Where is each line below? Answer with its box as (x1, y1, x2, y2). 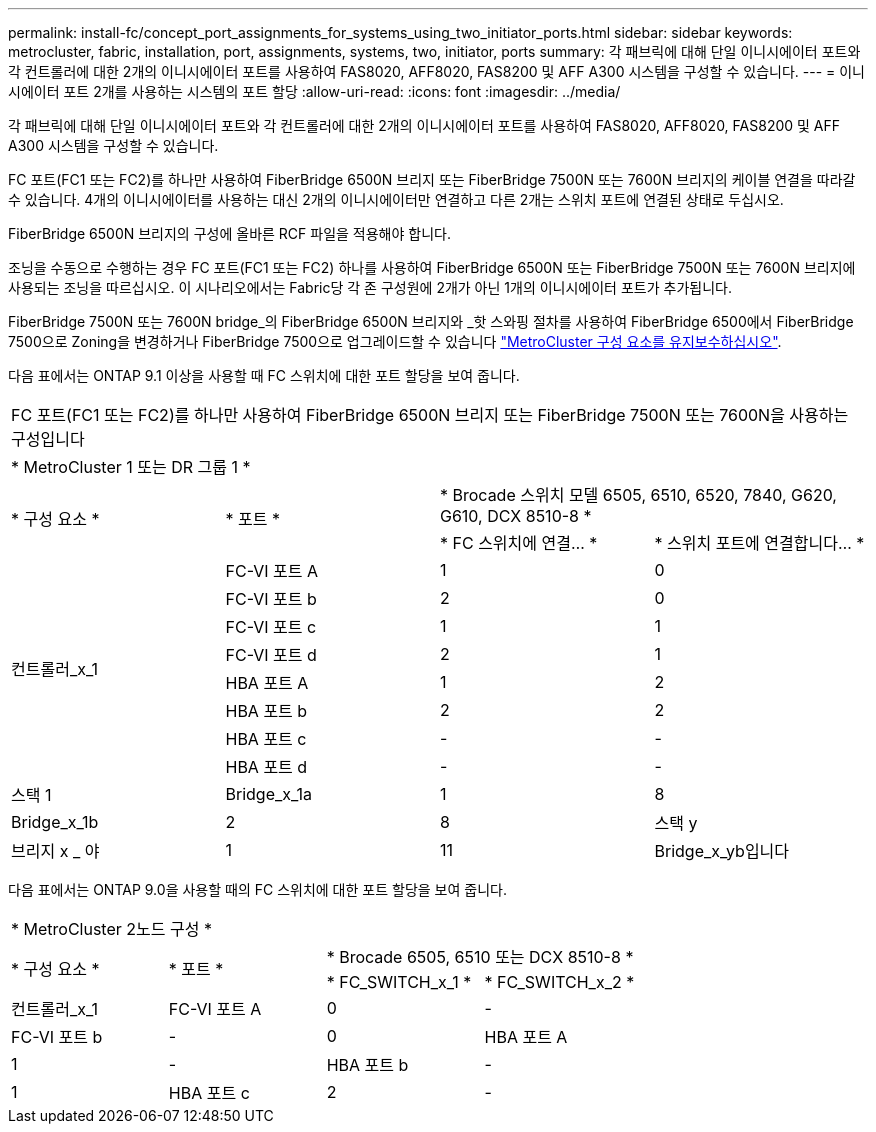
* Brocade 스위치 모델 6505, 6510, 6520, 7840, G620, (440, 485, 837, 505)
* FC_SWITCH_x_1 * (326, 972, 472, 992)
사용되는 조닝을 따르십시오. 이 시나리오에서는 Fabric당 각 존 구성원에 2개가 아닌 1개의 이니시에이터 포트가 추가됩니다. (8, 279, 732, 296)
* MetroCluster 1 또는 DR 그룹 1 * (11, 457, 251, 477)
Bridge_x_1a (225, 784, 313, 804)
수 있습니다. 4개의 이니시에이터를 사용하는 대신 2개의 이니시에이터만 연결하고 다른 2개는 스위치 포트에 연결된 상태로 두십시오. (8, 191, 784, 208)
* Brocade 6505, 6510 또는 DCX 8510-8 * (326, 947, 634, 967)
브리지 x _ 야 (11, 841, 100, 861)
